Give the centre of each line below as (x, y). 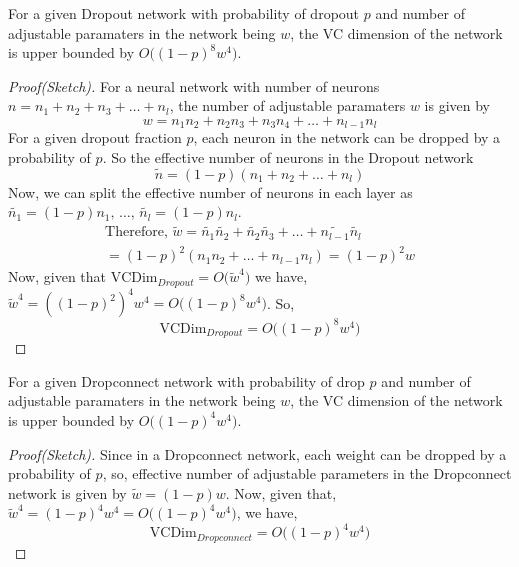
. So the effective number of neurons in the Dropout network (288, 157)
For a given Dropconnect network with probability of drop (186, 380)
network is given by (67, 492)
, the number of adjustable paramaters (287, 105)
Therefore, (136, 232)
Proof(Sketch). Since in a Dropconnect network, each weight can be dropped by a (257, 453)
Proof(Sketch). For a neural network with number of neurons (194, 85)
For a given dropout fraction (95, 137)
